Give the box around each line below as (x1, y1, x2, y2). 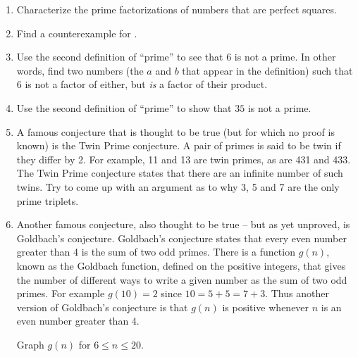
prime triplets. (16, 193, 79, 208)
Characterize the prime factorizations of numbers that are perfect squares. (16, 2, 337, 16)
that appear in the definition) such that (182, 63, 353, 77)
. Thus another (265, 286, 329, 301)
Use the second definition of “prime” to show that (16, 100, 232, 115)
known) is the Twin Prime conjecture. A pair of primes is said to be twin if (16, 138, 341, 153)
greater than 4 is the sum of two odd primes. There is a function (16, 244, 295, 259)
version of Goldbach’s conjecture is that (16, 299, 188, 314)
